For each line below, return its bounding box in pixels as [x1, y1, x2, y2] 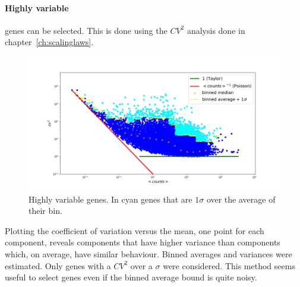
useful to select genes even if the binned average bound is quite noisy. [5, 271, 257, 283]
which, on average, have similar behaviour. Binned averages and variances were [5, 248, 292, 260]
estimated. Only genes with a [5, 259, 111, 272]
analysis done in [187, 24, 245, 36]
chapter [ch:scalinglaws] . [5, 36, 94, 48]
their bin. [29, 204, 62, 217]
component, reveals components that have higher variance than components [5, 236, 280, 248]
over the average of [206, 193, 276, 205]
